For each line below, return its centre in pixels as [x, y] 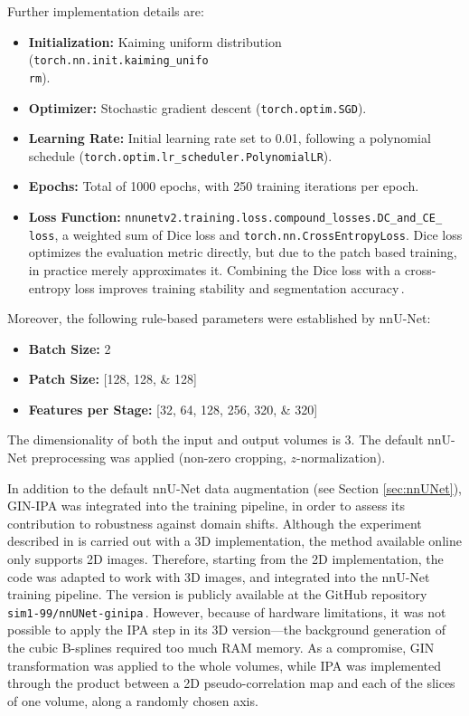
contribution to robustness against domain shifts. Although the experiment [215, 523]
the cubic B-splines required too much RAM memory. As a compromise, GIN [221, 648]
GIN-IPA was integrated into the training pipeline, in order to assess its [206, 506]
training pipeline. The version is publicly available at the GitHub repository [217, 594]
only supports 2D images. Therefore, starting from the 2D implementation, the [225, 559]
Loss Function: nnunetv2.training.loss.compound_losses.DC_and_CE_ [235, 216]
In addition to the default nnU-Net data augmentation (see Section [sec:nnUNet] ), [235, 487]
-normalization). [341, 458]
